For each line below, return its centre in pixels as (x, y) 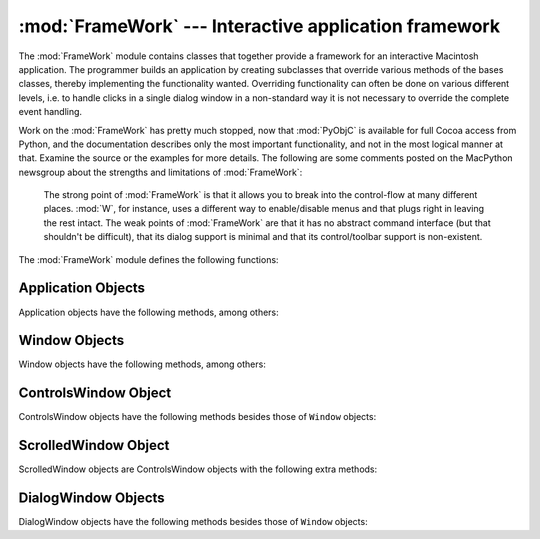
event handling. (50, 112)
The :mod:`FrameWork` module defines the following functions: (148, 259)
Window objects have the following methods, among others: (142, 364)
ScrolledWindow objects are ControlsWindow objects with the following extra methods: (198, 469)
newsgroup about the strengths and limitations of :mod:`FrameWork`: (160, 172)
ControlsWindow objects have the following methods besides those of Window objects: (197, 417)
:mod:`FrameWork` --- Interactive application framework (259, 26)
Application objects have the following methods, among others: (148, 312)
